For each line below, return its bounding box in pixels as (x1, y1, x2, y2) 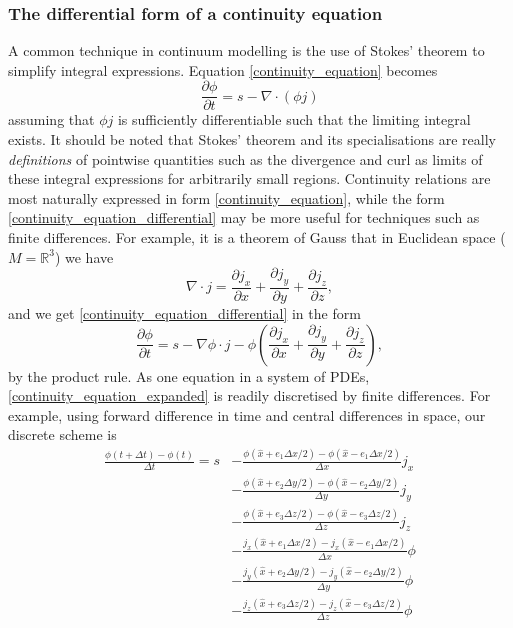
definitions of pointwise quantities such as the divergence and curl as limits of (8, 148, 483, 169)
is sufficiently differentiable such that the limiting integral (117, 109, 471, 130)
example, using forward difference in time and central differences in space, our (8, 404, 486, 425)
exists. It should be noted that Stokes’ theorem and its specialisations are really (8, 129, 496, 150)
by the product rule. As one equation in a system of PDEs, (8, 365, 370, 386)
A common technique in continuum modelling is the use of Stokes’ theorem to (8, 40, 485, 61)
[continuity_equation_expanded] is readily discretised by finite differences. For (8, 385, 491, 406)
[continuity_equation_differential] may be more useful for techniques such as (8, 207, 480, 228)
